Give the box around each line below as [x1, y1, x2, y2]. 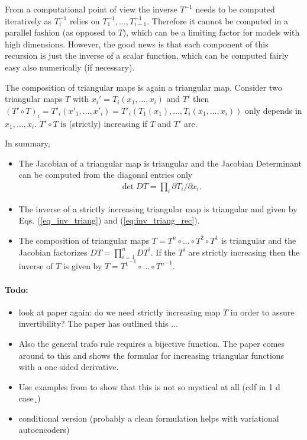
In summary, [5, 137, 50, 149]
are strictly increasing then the [188, 245, 300, 258]
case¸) [18, 392, 41, 404]
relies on [69, 14, 100, 27]
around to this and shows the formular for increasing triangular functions [18, 349, 285, 361]
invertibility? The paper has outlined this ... [18, 317, 178, 330]
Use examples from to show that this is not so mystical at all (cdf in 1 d [18, 380, 280, 393]
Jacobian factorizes [18, 245, 88, 258]
